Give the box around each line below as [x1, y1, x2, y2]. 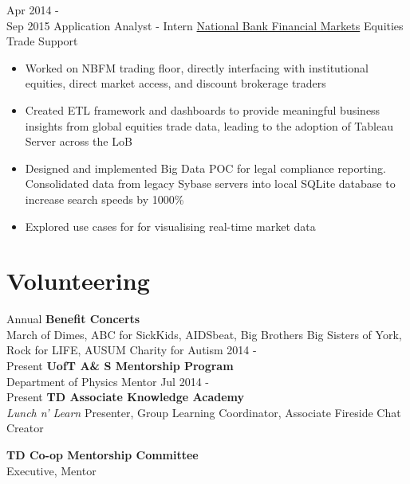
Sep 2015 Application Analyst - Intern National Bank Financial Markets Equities [6, 17, 404, 33]
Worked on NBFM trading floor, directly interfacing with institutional [25, 59, 369, 76]
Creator [6, 420, 44, 436]
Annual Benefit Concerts [6, 310, 140, 327]
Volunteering [6, 264, 150, 297]
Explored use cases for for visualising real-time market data [25, 217, 316, 234]
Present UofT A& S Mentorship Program [6, 357, 234, 374]
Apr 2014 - [6, 2, 59, 18]
